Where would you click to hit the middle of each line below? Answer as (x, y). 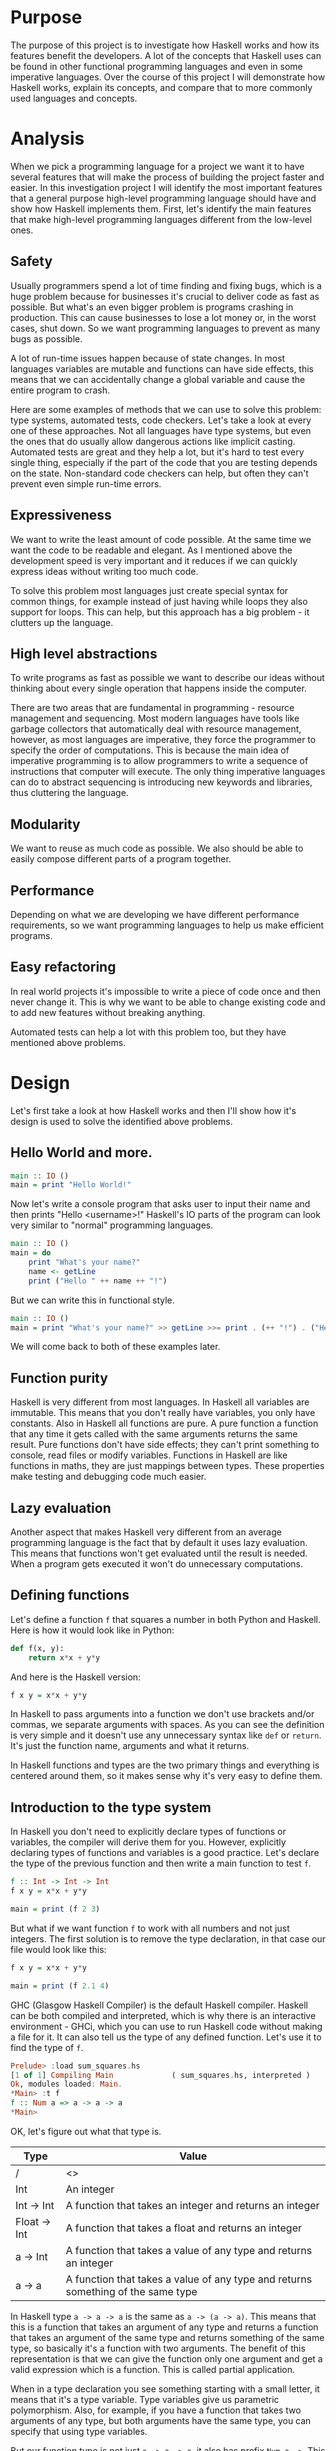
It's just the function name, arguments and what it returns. (130, 1746)
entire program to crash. (60, 390)
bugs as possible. (46, 338)
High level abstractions (84, 653)
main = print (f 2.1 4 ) (60, 1986)
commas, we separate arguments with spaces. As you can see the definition (167, 1725)
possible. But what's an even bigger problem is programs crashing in (152, 307)
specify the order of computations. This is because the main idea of (150, 750)
